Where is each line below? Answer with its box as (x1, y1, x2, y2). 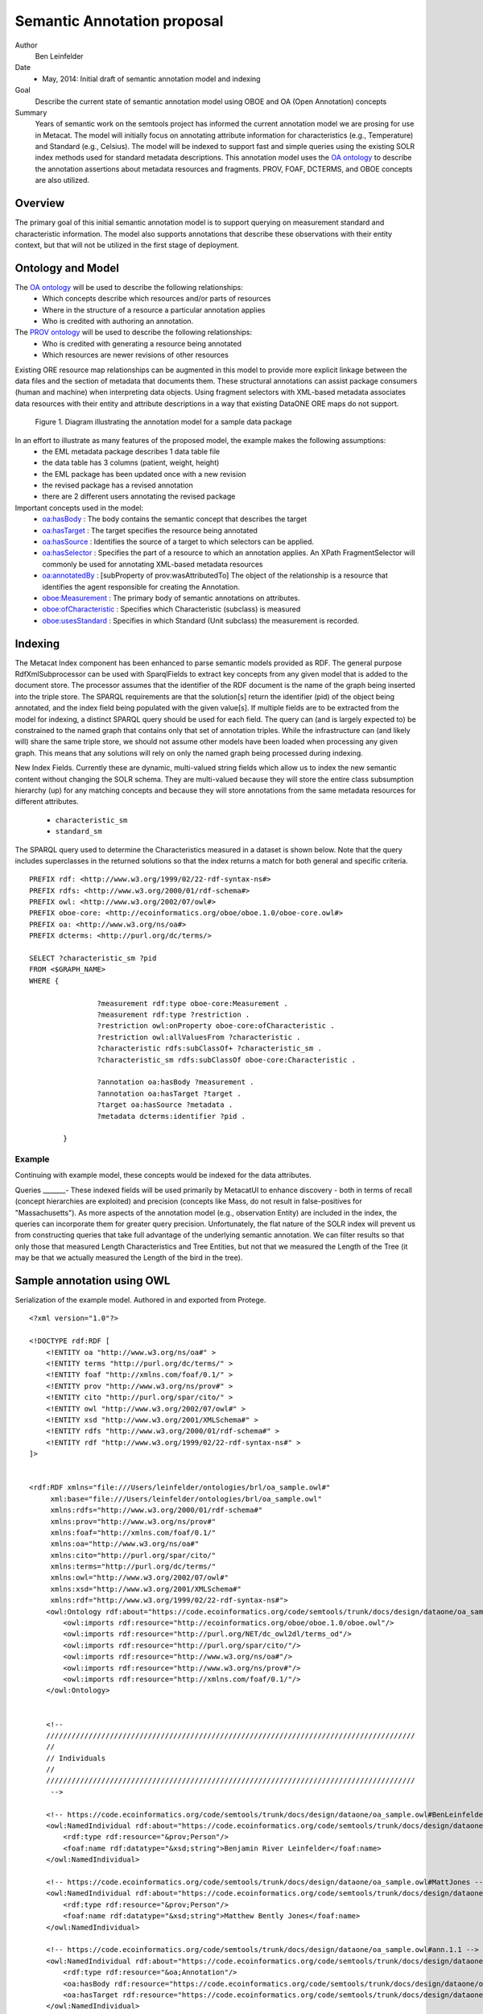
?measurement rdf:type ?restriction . (97, 1010, 250, 1019)
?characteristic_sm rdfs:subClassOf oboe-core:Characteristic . (97, 1055, 357, 1064)
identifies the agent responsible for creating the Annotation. (42, 582, 241, 591)
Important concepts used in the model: (14, 503, 144, 512)
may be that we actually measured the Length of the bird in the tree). (14, 1253, 243, 1262)
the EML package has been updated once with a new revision (42, 469, 247, 479)
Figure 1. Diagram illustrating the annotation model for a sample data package (35, 417, 292, 427)
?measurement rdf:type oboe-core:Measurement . (97, 999, 289, 1008)
